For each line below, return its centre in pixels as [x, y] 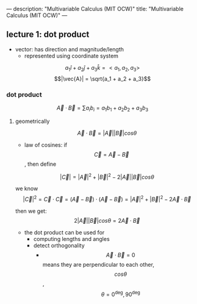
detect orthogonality [59, 246]
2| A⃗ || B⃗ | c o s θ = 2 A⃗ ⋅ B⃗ [107, 221]
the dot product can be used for [64, 232]
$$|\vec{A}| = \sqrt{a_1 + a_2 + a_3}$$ [102, 78]
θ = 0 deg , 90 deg [120, 294]
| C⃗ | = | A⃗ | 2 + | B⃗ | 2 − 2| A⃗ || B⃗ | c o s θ [107, 176]
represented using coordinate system [71, 56]
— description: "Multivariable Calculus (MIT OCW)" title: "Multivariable [95, 9]
